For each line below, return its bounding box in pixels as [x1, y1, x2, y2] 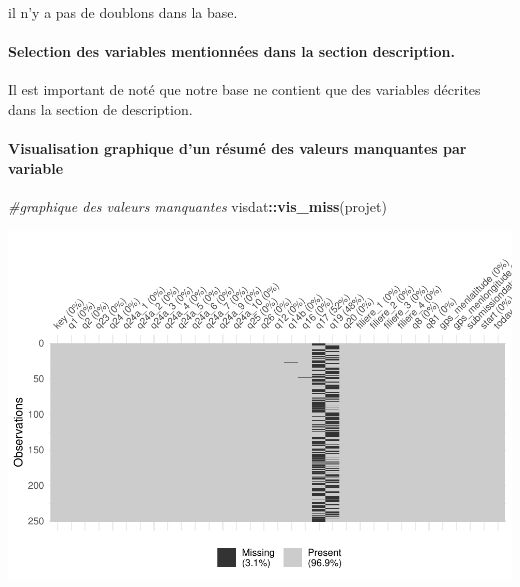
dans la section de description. [8, 98, 193, 119]
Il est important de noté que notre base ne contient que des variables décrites [8, 79, 481, 100]
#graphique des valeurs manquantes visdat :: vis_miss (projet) [8, 195, 387, 216]
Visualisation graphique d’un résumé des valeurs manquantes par [8, 138, 467, 159]
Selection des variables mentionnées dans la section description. [8, 41, 455, 62]
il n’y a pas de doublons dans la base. [8, 2, 238, 22]
